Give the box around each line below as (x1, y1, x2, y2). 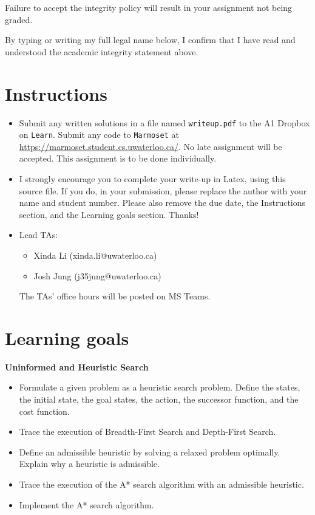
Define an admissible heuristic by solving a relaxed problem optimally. (19, 445, 280, 458)
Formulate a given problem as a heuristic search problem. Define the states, (19, 381, 300, 394)
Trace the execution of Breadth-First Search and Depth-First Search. (19, 425, 276, 438)
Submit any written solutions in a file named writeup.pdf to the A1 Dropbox (19, 116, 310, 129)
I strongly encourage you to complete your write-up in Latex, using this (19, 172, 286, 185)
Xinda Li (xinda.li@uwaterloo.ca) (33, 248, 157, 261)
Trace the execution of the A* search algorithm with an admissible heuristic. (19, 478, 304, 491)
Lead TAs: (19, 228, 58, 241)
